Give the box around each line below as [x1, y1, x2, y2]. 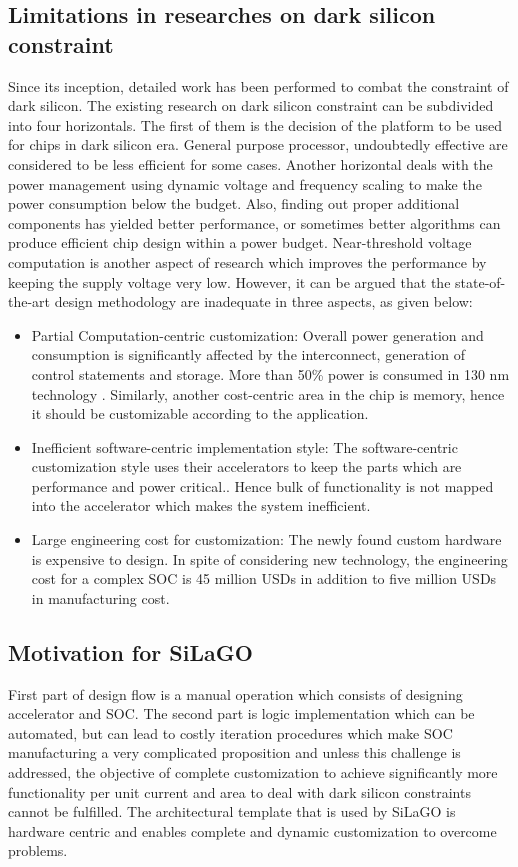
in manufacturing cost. [31, 587, 170, 608]
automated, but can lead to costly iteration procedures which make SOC [8, 722, 453, 743]
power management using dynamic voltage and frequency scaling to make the [8, 173, 482, 194]
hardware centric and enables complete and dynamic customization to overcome [8, 820, 497, 841]
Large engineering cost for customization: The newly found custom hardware [31, 529, 502, 550]
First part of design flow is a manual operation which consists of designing [8, 683, 463, 704]
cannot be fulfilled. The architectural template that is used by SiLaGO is [8, 801, 456, 822]
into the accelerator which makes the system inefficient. [31, 495, 371, 516]
